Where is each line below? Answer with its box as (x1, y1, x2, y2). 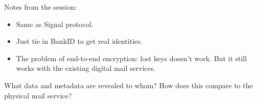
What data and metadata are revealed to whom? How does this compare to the (4, 80, 253, 90)
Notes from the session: (4, 2, 77, 12)
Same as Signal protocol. (16, 18, 94, 29)
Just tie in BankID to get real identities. (16, 36, 143, 46)
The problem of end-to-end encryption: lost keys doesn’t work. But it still (16, 53, 247, 63)
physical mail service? (4, 90, 72, 100)
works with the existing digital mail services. (16, 63, 156, 73)
